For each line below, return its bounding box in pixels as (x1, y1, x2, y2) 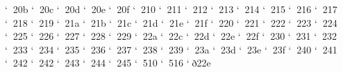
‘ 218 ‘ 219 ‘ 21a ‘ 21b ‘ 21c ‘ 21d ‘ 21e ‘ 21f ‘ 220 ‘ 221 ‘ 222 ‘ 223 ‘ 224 (5, 15, 337, 29)
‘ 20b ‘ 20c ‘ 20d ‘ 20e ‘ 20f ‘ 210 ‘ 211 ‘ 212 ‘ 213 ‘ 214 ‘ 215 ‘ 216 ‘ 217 (5, 2, 337, 16)
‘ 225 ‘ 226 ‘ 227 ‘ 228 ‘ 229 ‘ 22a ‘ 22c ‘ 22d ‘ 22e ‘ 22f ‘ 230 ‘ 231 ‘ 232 (5, 29, 337, 43)
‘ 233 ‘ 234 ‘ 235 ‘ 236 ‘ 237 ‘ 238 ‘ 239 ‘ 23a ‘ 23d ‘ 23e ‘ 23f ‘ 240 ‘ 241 (5, 42, 337, 56)
